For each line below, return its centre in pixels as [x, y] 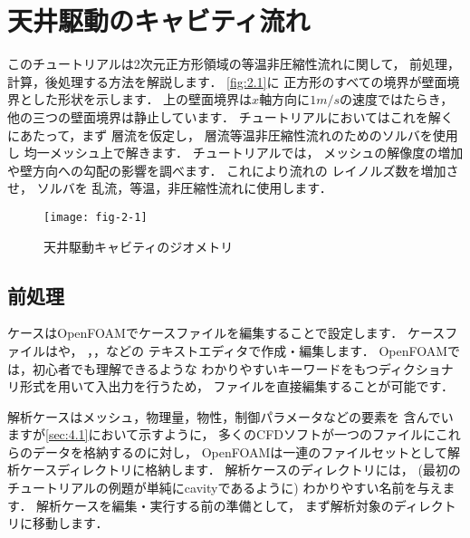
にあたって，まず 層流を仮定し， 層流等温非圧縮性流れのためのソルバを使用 [233, 134]
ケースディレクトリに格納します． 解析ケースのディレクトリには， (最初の [240, 470]
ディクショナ [416, 368]
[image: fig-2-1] [96, 217]
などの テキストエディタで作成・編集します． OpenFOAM [277, 350]
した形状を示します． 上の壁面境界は [142, 99]
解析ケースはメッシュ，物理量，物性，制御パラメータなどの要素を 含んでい [230, 416]
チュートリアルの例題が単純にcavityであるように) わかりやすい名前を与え [225, 488]
